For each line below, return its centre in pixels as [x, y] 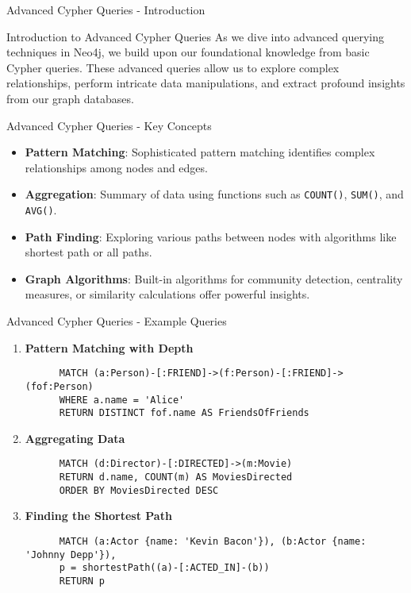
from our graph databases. [70, 98]
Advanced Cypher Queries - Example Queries [117, 321]
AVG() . [41, 210]
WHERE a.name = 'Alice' [122, 400]
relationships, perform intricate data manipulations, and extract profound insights [206, 83]
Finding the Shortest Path [98, 516]
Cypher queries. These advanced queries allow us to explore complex [173, 67]
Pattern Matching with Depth [109, 347]
